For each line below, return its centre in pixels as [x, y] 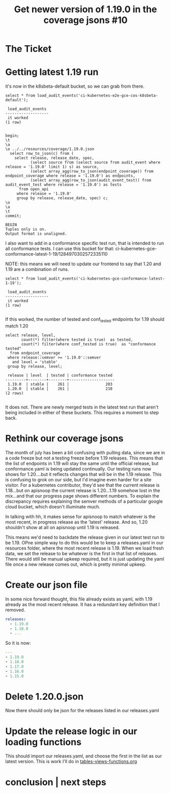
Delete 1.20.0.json [45, 696]
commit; [13, 216]
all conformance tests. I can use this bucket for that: [60, 249]
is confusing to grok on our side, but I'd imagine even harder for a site [78, 479]
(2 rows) [15, 393]
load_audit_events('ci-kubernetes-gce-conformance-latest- [101, 279]
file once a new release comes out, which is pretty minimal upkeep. [76, 564]
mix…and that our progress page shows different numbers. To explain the [82, 496]
